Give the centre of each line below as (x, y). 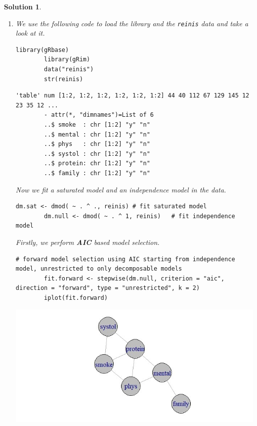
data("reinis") (69, 70)
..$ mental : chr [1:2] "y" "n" (97, 134)
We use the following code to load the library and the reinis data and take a (132, 23)
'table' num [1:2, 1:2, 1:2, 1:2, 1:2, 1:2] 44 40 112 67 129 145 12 (132, 96)
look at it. (30, 33)
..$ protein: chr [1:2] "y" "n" (97, 164)
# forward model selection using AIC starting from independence (125, 259)
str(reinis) (64, 79)
